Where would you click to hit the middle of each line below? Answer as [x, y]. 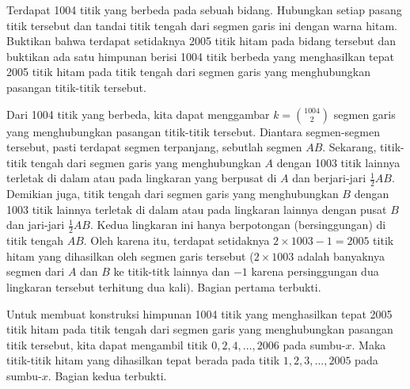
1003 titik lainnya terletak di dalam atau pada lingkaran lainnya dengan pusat [197, 209]
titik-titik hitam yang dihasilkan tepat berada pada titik [143, 360]
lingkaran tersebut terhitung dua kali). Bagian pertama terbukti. [164, 286]
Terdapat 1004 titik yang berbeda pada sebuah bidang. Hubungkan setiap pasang [204, 10]
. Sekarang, [349, 147]
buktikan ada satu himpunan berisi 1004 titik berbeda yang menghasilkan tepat [200, 56]
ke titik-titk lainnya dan [172, 271]
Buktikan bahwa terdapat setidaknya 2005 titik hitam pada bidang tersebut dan [201, 41]
